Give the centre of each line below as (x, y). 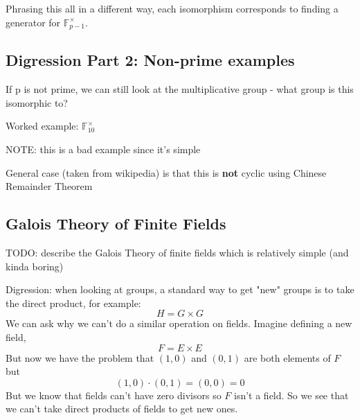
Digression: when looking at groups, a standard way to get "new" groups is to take (180, 289)
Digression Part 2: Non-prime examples (150, 60)
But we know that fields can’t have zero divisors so (114, 395)
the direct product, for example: (73, 303)
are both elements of (287, 357)
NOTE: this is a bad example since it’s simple (103, 149)
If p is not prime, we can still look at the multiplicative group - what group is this (180, 89)
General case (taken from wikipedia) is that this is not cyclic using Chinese (166, 172)
